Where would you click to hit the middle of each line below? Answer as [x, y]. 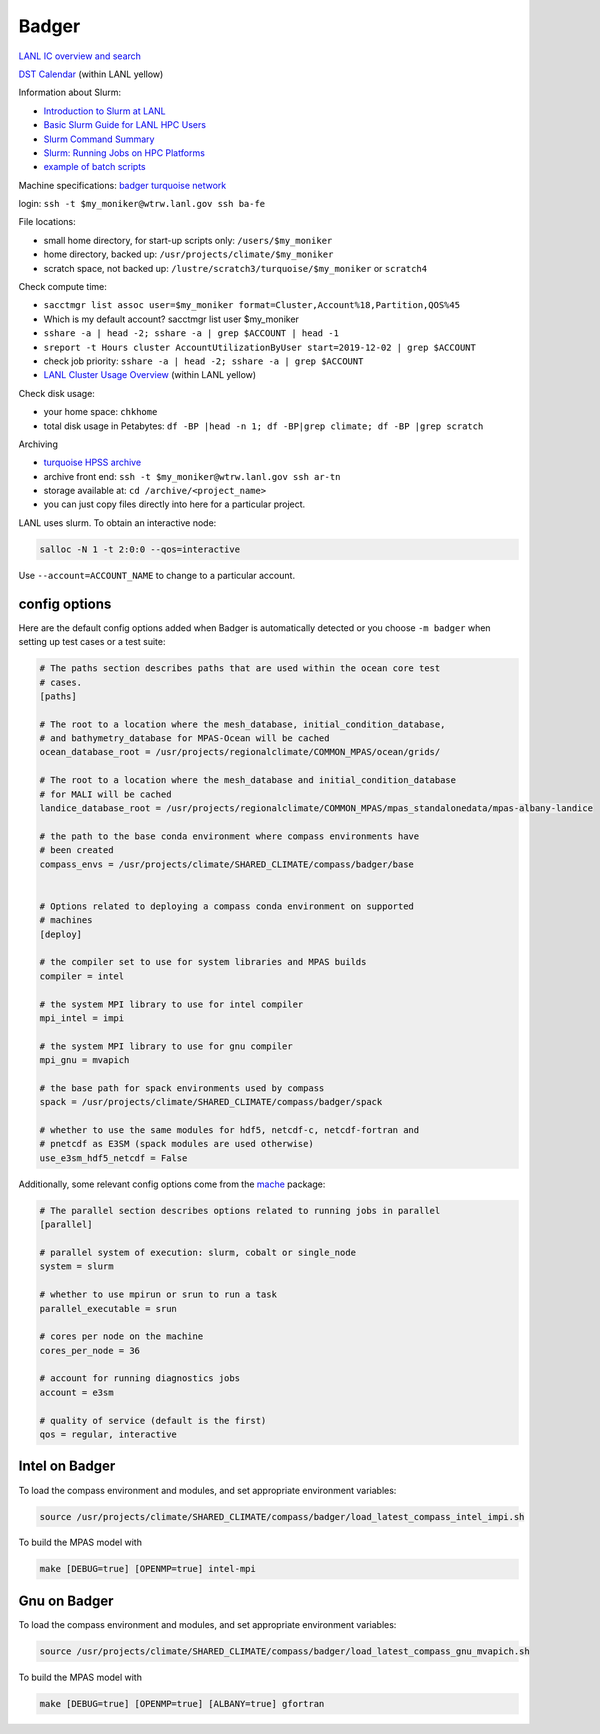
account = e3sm [76, 1392]
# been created [76, 850]
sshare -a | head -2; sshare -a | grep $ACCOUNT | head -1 [191, 333]
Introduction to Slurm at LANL [105, 111]
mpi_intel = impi [82, 1018]
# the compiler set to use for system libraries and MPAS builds [203, 962]
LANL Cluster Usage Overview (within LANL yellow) [150, 375]
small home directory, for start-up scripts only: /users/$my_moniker [188, 240]
